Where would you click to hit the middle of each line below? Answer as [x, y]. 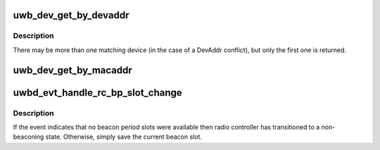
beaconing [28, 137]
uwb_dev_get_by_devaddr [71, 15]
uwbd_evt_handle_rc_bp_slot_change [97, 93]
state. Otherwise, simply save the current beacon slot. [123, 137]
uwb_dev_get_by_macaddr [73, 70]
